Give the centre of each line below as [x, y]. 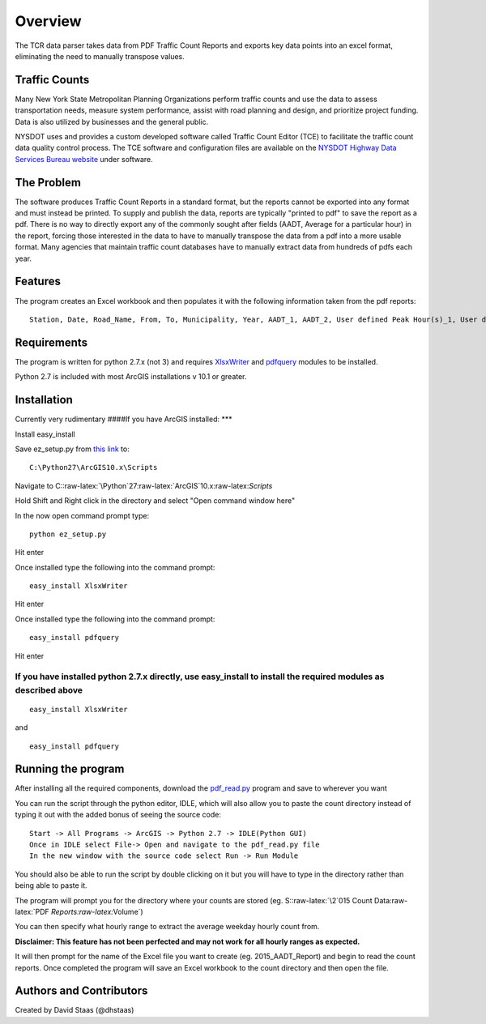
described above [49, 690]
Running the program [70, 769]
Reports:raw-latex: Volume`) [97, 911]
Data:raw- [391, 900]
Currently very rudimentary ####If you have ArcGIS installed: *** [124, 419]
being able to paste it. [51, 885]
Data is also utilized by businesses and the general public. [112, 122]
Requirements [51, 342]
